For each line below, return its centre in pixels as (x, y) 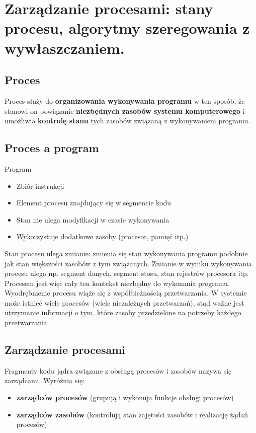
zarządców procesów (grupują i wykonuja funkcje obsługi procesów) (125, 398)
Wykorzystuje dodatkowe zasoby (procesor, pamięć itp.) (102, 236)
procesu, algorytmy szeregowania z (127, 28)
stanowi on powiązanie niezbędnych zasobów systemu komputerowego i (125, 111)
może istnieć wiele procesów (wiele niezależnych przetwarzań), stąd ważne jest (124, 302)
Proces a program (52, 148)
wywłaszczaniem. (65, 48)
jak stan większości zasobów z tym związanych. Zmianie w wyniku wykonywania (128, 263)
